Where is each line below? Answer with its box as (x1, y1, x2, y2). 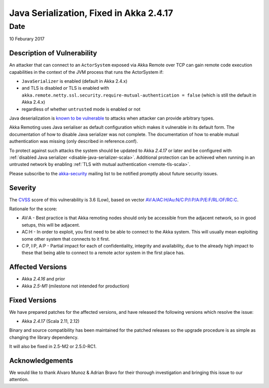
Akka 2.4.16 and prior (21, 276, 65, 282)
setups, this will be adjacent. (21, 222, 80, 228)
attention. (9, 377, 29, 383)
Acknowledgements (9, 356, 73, 365)
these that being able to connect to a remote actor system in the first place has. (21, 250, 185, 256)
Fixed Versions (9, 296, 57, 304)
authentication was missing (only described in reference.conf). (9, 138, 138, 144)
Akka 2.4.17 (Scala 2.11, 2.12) (21, 318, 80, 324)
